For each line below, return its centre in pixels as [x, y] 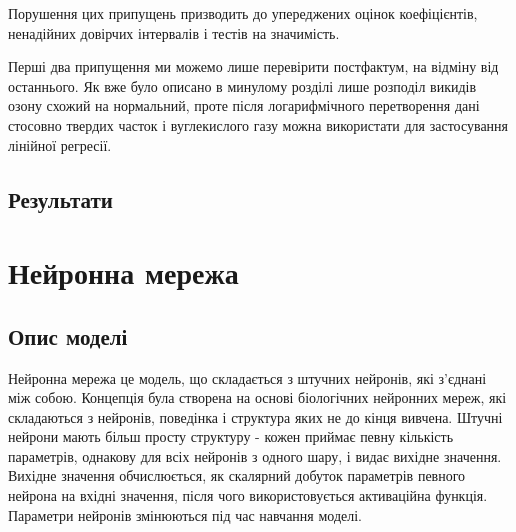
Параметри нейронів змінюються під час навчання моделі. [185, 514]
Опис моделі [68, 335]
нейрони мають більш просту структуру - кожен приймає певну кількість [231, 436]
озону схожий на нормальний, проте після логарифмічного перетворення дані [244, 105]
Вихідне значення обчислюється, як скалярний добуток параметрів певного [237, 475]
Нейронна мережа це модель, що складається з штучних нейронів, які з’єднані [247, 377]
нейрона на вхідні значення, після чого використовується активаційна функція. [248, 495]
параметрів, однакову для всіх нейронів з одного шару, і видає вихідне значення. [255, 455]
